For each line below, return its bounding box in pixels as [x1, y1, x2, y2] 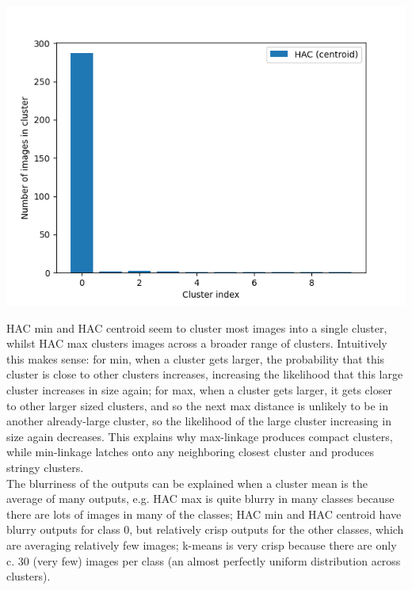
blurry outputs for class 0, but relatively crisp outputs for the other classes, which [6, 521, 404, 538]
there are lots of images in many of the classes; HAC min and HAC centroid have [6, 505, 402, 522]
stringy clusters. [6, 459, 84, 475]
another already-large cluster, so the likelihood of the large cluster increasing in [6, 413, 391, 429]
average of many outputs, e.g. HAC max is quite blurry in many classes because [6, 490, 395, 507]
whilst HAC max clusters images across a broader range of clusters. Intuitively [6, 335, 387, 352]
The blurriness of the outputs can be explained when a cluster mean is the [6, 474, 368, 491]
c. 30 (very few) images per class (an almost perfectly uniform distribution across [6, 552, 401, 569]
